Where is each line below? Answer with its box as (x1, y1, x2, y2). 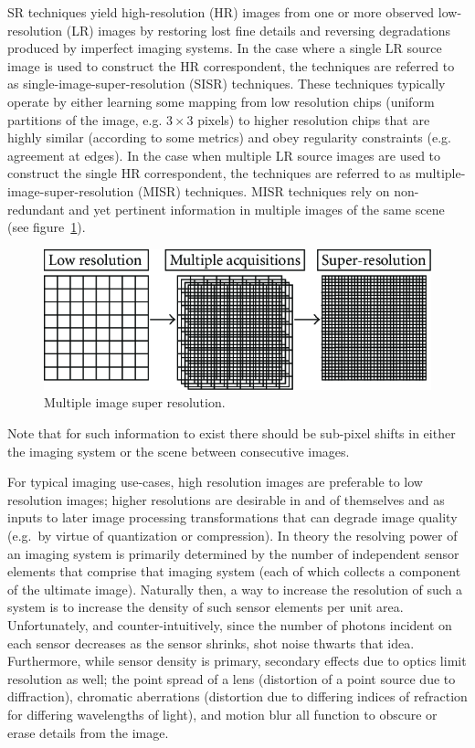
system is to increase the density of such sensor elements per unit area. (7, 597, 404, 616)
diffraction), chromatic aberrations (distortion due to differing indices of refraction (7, 687, 468, 706)
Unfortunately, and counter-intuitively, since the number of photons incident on (7, 615, 452, 634)
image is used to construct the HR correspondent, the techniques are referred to (7, 56, 455, 75)
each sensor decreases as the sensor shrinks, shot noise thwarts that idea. (7, 633, 415, 652)
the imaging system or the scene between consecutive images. (7, 441, 350, 460)
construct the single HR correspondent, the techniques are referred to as (7, 163, 411, 183)
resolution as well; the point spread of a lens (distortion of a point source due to (7, 669, 456, 688)
